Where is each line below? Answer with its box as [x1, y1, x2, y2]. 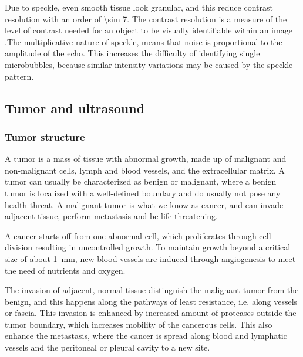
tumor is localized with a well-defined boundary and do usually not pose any [5, 186, 281, 199]
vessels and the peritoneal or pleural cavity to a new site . [5, 341, 210, 353]
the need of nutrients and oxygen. [5, 264, 126, 276]
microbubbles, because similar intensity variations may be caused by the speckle [5, 58, 293, 70]
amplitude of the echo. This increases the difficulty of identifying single [5, 47, 260, 59]
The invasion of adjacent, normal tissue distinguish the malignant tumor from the [5, 284, 299, 296]
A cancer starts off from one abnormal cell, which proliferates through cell [5, 229, 271, 242]
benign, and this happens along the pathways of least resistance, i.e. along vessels [5, 295, 298, 307]
